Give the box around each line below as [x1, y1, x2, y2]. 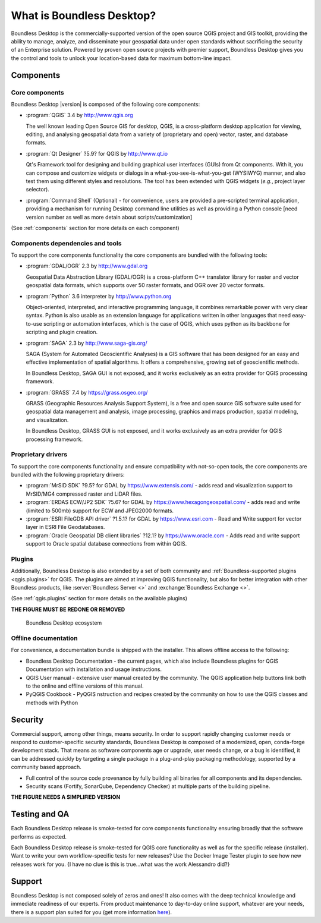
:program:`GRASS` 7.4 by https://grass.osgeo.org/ [26, 389, 148, 396]
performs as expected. [11, 833, 67, 840]
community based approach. [11, 764, 81, 771]
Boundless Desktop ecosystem [26, 619, 102, 626]
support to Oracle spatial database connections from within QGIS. [26, 540, 187, 547]
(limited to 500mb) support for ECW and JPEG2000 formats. [26, 507, 174, 514]
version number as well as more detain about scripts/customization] [26, 213, 193, 220]
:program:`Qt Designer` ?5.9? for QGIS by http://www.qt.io [26, 150, 168, 157]
